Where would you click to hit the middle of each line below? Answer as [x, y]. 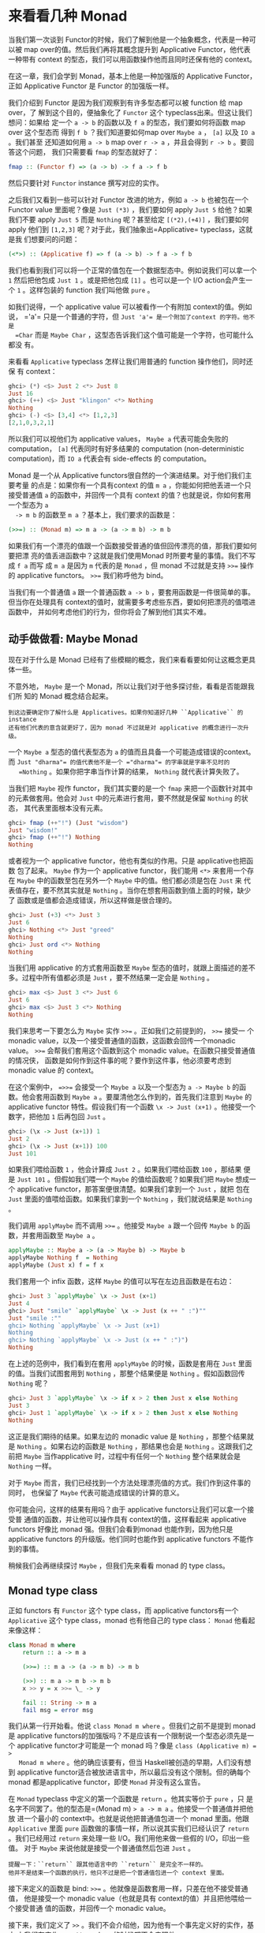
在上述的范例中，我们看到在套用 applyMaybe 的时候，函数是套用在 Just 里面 [130, 1364]
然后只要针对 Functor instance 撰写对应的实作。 [86, 183]
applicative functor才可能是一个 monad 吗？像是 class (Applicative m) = [137, 1746]
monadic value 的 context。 [53, 1070]
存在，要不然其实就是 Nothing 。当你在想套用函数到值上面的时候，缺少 [136, 890]
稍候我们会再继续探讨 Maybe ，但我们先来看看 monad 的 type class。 [119, 1565]
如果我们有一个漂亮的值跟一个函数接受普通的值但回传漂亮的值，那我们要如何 [132, 546]
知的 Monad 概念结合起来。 [68, 696]
